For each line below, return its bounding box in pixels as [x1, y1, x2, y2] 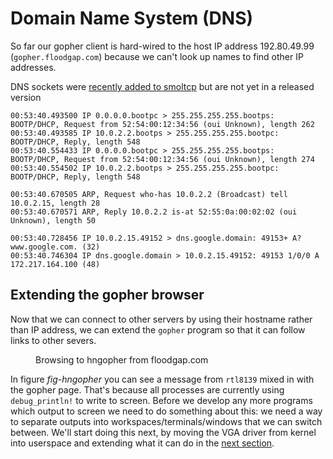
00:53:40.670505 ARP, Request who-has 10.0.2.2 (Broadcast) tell [10, 189, 288, 199]
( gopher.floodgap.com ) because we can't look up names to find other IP [10, 50, 304, 62]
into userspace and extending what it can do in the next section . [10, 437, 275, 449]
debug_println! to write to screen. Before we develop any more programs [10, 394, 313, 406]
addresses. [10, 61, 57, 73]
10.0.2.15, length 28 [10, 198, 101, 208]
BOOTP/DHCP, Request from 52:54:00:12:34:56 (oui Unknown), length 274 [10, 154, 315, 164]
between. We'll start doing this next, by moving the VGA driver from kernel [10, 426, 317, 438]
